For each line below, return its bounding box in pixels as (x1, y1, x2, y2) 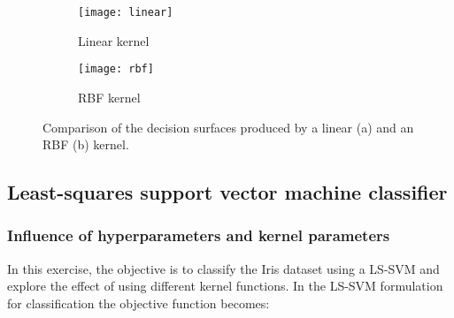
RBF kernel (78, 87, 141, 106)
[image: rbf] (78, 63, 154, 76)
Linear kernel (78, 31, 150, 49)
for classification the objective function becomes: (7, 293, 270, 312)
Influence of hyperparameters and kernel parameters (7, 224, 390, 246)
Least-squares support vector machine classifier (7, 178, 448, 206)
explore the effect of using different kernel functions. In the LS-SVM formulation (7, 276, 443, 295)
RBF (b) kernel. (42, 135, 129, 154)
